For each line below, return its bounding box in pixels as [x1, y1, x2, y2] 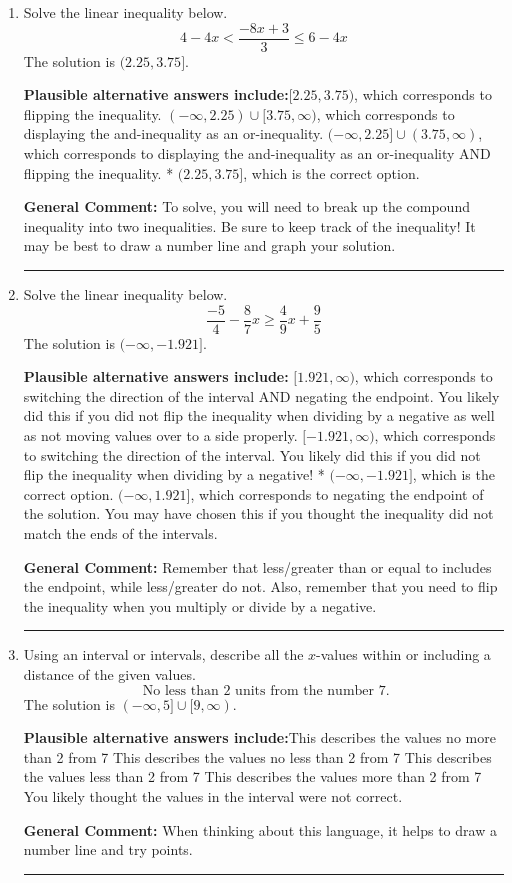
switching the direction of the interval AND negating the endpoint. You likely [23, 385, 500, 406]
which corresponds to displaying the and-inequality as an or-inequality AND [23, 143, 491, 164]
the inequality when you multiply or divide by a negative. [23, 595, 377, 616]
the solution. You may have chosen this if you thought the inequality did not [23, 503, 494, 524]
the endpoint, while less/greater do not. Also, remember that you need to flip [23, 576, 498, 597]
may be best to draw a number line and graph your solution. [23, 235, 396, 256]
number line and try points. [23, 839, 193, 860]
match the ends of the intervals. [23, 523, 218, 543]
